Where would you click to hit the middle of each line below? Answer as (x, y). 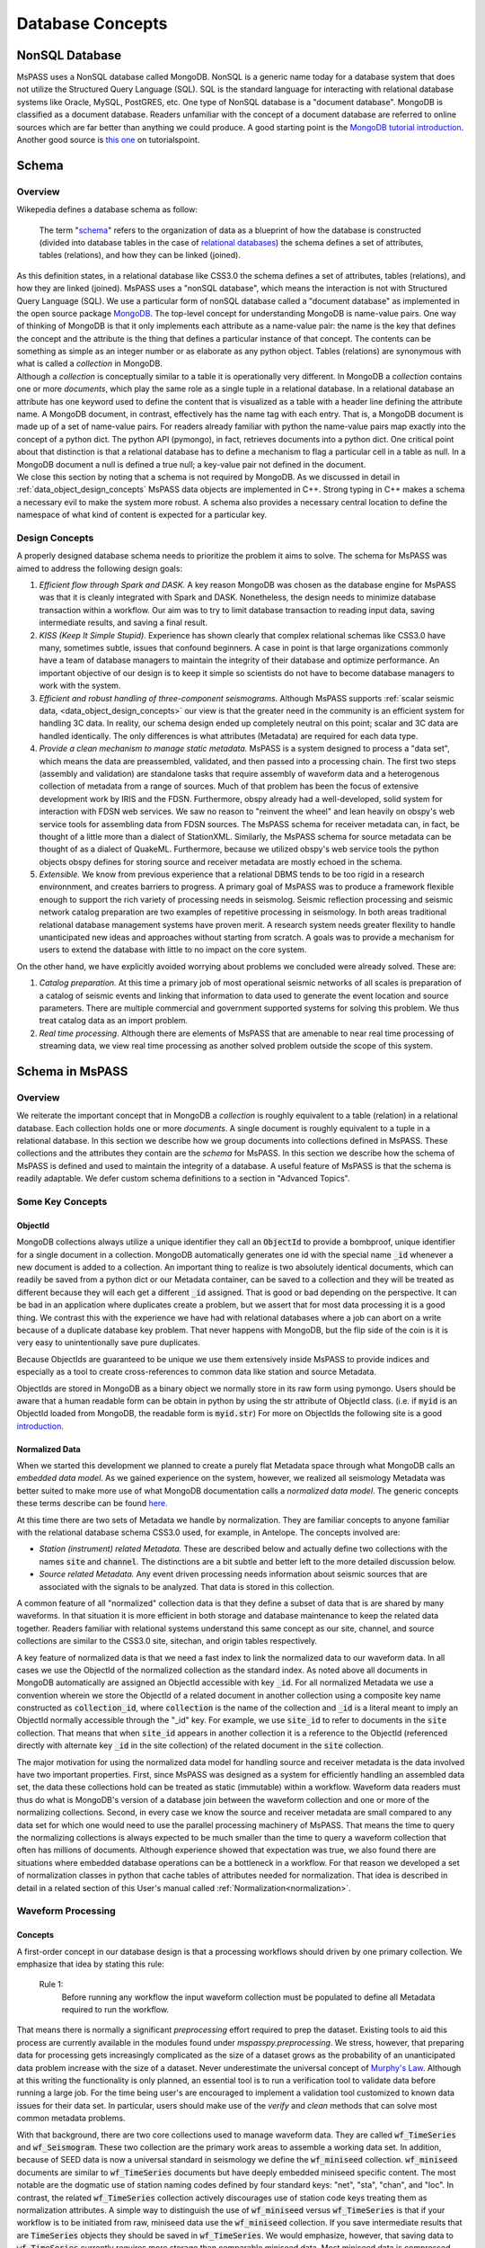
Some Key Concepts (62, 1202)
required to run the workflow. (115, 2010)
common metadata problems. (71, 2119)
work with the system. (80, 686)
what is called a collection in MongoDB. (90, 363)
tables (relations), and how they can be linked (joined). (140, 255)
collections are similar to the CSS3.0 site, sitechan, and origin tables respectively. (167, 1641)
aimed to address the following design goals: (100, 568)
